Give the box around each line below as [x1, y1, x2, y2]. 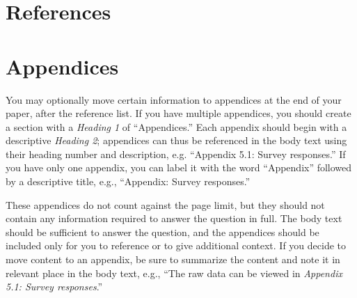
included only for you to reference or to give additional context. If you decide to [6, 238, 347, 253]
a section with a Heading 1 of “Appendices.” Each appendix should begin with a [6, 119, 347, 134]
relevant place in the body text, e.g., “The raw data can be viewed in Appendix [6, 265, 342, 280]
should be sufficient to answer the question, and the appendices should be [6, 224, 319, 239]
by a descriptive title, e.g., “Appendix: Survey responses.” [6, 174, 251, 189]
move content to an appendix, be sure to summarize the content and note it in [6, 252, 340, 267]
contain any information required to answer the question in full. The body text [6, 211, 342, 226]
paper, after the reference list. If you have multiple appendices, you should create [6, 106, 351, 120]
